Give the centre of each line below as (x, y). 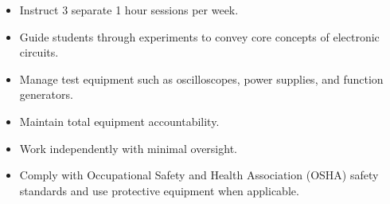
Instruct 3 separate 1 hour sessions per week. (129, 10)
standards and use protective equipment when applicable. (159, 190)
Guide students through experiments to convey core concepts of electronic (199, 36)
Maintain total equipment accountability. (119, 121)
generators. (46, 94)
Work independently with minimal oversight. (128, 148)
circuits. (39, 52)
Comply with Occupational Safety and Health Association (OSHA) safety (199, 175)
